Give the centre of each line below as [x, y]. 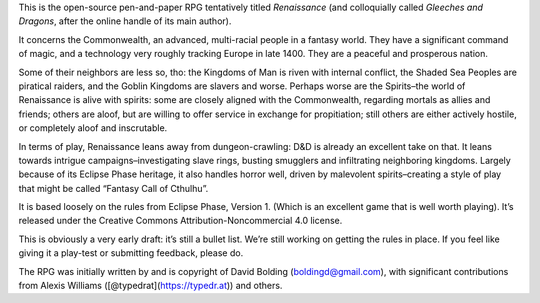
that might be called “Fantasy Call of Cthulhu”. [113, 188]
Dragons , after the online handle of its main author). [125, 21]
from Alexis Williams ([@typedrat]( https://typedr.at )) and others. [150, 286]
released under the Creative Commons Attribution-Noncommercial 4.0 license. [180, 221]
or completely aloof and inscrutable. [93, 128]
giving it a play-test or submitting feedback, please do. [131, 253]
